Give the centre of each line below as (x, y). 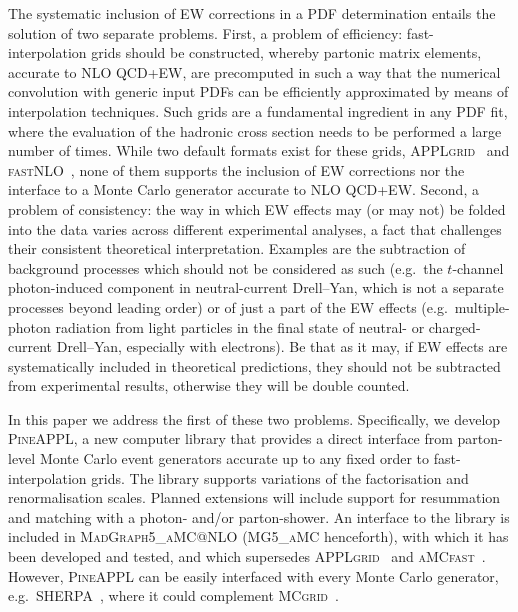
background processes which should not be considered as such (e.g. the (225, 267)
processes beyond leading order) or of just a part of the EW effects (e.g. (228, 306)
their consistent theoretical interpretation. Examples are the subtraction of (237, 248)
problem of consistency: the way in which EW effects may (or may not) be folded (257, 208)
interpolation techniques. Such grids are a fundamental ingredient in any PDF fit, (258, 110)
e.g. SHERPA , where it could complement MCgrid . (173, 595)
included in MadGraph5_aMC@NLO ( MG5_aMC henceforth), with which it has (258, 536)
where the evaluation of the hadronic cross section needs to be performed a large (255, 130)
